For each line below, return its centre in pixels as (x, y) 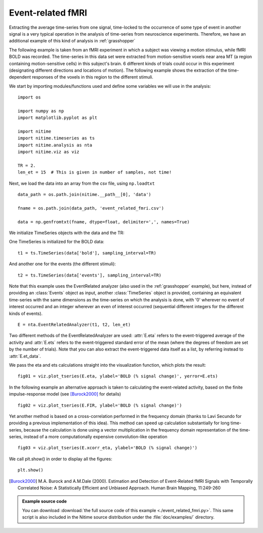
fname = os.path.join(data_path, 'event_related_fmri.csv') (91, 208)
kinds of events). (26, 313)
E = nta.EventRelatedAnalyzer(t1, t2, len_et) (74, 325)
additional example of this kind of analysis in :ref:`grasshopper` (72, 41)
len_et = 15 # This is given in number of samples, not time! (95, 172)
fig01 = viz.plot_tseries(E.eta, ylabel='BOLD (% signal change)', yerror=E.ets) (118, 376)
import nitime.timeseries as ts (56, 138)
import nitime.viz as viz (49, 152)
